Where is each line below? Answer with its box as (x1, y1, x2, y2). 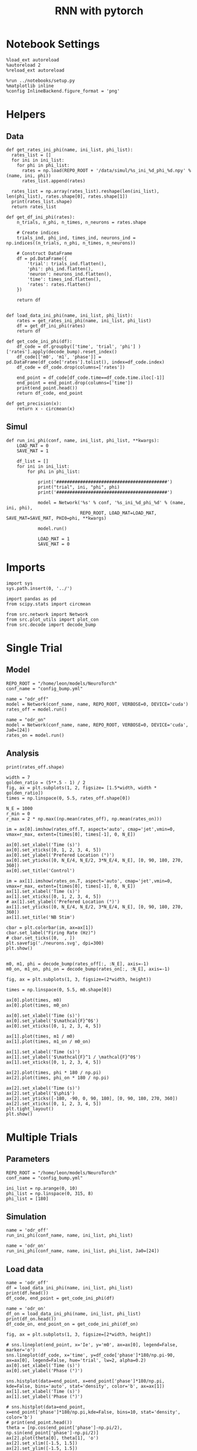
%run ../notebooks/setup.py (6, 78, 75, 83)
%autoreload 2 (6, 62, 41, 68)
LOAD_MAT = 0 (17, 443, 49, 449)
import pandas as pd (6, 596, 57, 602)
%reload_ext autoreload (6, 67, 65, 73)
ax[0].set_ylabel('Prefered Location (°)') (6, 852, 115, 858)
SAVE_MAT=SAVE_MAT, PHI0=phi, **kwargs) (6, 515, 107, 521)
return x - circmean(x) (17, 405, 75, 412)
